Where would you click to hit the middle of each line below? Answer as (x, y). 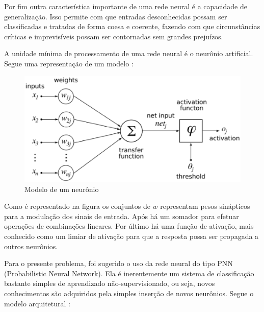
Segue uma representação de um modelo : (69, 63)
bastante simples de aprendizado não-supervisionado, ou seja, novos (110, 283)
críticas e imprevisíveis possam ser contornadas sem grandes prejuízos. (114, 36)
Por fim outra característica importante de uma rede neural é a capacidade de (126, 6)
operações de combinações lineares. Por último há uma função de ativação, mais (129, 226)
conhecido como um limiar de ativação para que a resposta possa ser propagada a (131, 236)
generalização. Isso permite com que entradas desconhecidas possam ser (116, 16)
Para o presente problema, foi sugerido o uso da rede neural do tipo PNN (118, 263)
